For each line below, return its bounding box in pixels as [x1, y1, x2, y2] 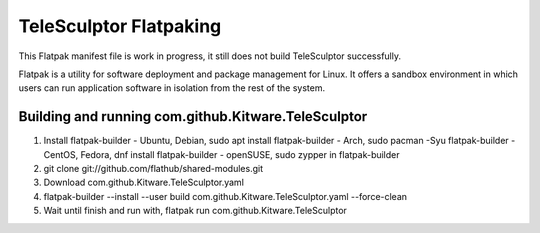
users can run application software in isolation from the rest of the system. [18, 82, 325, 94]
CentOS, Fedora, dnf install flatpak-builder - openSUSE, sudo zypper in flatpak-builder [43, 148, 400, 160]
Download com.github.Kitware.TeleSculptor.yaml [43, 176, 245, 189]
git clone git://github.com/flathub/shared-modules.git [43, 163, 264, 175]
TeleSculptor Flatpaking [18, 15, 222, 37]
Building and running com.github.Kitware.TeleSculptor [18, 108, 368, 125]
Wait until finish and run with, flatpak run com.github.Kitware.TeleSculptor [43, 205, 347, 217]
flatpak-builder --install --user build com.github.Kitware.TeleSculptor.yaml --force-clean [43, 190, 408, 202]
